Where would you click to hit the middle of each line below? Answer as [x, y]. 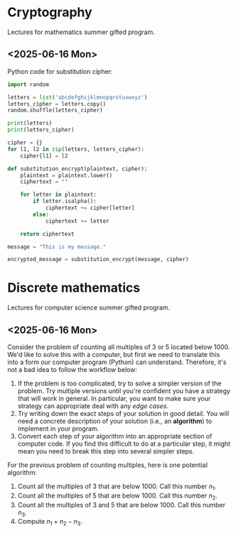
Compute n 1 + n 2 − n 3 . [50, 522]
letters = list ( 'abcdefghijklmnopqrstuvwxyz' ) [77, 97]
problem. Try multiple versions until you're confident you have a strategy [124, 391]
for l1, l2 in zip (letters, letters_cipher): [76, 149]
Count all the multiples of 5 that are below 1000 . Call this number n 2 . [118, 496]
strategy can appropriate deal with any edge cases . [93, 406]
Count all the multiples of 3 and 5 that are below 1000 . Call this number [121, 505]
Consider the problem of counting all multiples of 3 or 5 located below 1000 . [119, 347]
